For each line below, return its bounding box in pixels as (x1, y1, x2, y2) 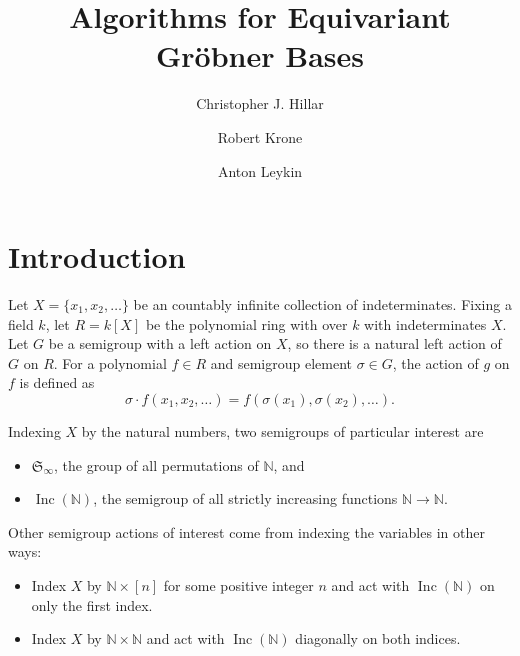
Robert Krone (217, 126, 303, 147)
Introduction (8, 236, 186, 277)
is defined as (19, 372, 95, 393)
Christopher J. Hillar (196, 93, 324, 114)
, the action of (392, 352, 479, 373)
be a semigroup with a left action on (48, 333, 272, 354)
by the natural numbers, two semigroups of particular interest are (81, 421, 484, 441)
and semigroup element (210, 352, 353, 373)
